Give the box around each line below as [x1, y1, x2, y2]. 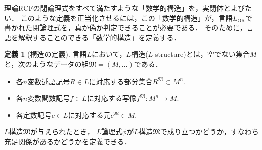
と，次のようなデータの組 [4, 58, 89, 69]
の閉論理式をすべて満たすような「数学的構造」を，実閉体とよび [33, 3, 245, 13]
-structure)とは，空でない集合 [153, 49, 250, 59]
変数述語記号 [27, 76, 70, 86]
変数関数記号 [27, 93, 70, 103]
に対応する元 [68, 109, 111, 120]
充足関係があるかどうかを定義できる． [4, 136, 132, 146]
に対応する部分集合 [89, 76, 153, 86]
